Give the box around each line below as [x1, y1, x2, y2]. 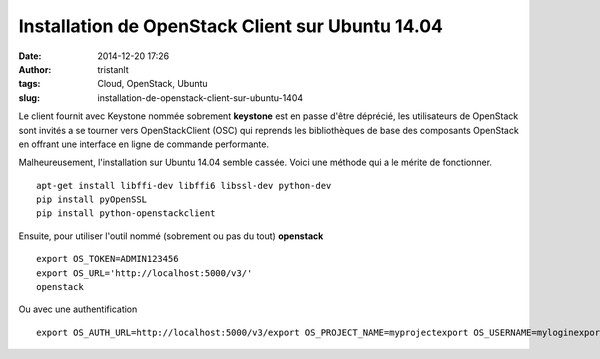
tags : [18, 78, 41, 90]
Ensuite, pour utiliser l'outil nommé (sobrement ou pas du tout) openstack [18, 230, 324, 242]
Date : [18, 50, 42, 62]
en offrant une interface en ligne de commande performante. [18, 138, 270, 150]
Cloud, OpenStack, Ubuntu [97, 78, 209, 90]
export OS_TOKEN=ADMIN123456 [36, 253, 179, 265]
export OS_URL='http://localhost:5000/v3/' [36, 267, 253, 279]
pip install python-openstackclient [36, 208, 216, 219]
